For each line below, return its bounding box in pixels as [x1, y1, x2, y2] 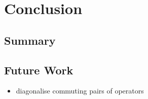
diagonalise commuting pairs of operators [16, 85, 144, 96]
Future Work [4, 62, 73, 77]
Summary [4, 32, 56, 48]
